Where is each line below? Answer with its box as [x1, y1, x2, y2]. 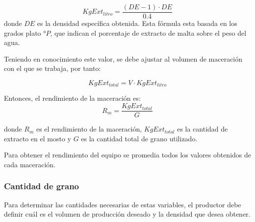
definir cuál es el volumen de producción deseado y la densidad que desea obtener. [4, 209, 251, 219]
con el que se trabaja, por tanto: [4, 63, 101, 73]
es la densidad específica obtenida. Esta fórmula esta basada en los [37, 18, 237, 28]
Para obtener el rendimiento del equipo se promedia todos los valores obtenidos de [4, 150, 251, 160]
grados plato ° [4, 27, 46, 38]
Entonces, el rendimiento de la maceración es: [4, 93, 141, 103]
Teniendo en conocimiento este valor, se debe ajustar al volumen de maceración [4, 53, 243, 64]
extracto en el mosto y [4, 133, 71, 143]
